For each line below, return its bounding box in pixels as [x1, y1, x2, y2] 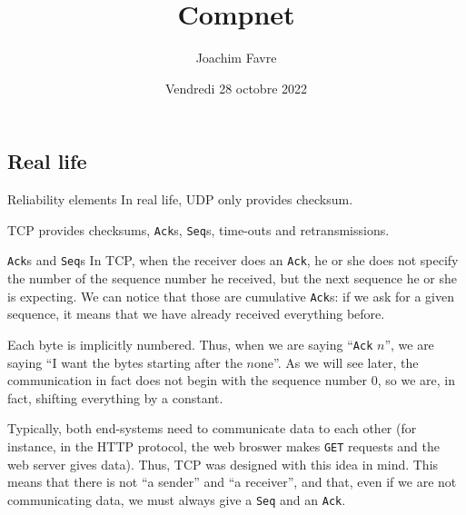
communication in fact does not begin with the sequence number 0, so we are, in [7, 371, 455, 390]
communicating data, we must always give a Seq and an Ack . [7, 490, 346, 509]
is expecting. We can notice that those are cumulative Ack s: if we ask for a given [7, 286, 454, 305]
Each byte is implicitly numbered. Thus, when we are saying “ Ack [7, 334, 373, 353]
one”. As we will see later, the [253, 352, 419, 371]
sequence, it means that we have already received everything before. [7, 304, 385, 323]
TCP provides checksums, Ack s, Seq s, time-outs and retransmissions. [7, 220, 390, 239]
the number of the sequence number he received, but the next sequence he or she [7, 269, 457, 288]
